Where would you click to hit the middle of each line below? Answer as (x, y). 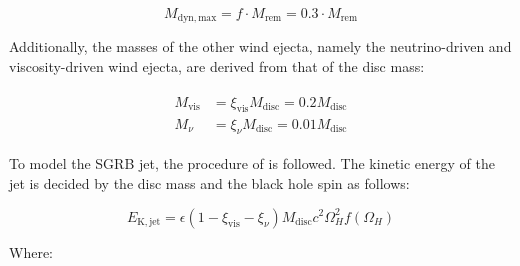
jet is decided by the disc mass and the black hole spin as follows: (209, 182)
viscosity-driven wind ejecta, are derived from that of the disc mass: (217, 66)
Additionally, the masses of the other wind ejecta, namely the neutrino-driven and (260, 46)
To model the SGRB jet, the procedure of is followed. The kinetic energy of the (252, 163)
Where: (31, 251)
